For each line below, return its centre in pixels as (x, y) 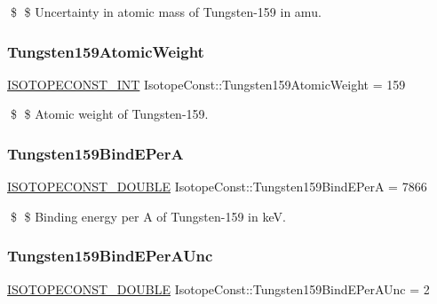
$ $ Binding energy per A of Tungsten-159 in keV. (148, 216)
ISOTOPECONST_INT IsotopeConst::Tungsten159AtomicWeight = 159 (207, 84)
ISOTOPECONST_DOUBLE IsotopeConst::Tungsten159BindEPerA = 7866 (217, 187)
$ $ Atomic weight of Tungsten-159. (109, 114)
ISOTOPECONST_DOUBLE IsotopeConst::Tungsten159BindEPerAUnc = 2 (218, 288)
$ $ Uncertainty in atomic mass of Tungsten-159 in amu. (166, 12)
